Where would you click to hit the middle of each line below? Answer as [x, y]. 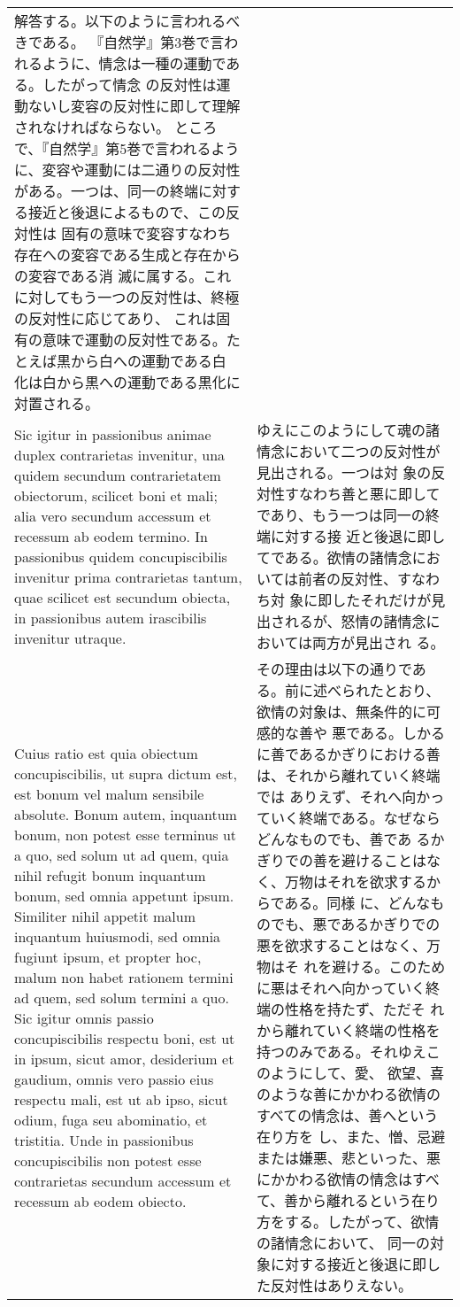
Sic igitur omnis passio [84, 1017]
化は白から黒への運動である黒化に [127, 382]
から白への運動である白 [149, 361]
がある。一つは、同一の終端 [107, 191]
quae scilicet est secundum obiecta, [123, 597]
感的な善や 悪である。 [330, 733]
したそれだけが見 [389, 600]
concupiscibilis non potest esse [108, 1160]
